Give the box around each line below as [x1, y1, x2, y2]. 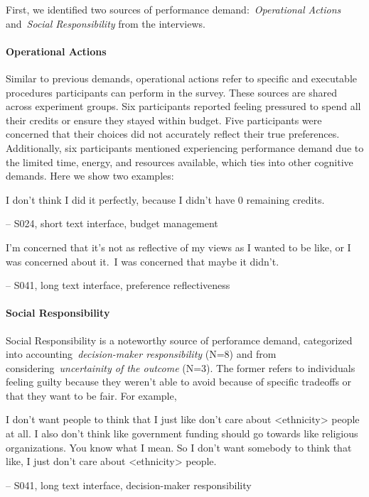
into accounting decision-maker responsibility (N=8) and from [6, 346, 277, 361]
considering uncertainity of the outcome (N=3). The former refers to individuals [6, 360, 355, 375]
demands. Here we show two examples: [6, 168, 174, 183]
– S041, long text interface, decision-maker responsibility [6, 477, 252, 492]
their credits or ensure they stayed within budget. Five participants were [6, 112, 322, 127]
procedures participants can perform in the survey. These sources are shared [6, 84, 337, 99]
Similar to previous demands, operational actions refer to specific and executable [6, 70, 358, 85]
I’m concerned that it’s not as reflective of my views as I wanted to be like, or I [6, 239, 351, 254]
